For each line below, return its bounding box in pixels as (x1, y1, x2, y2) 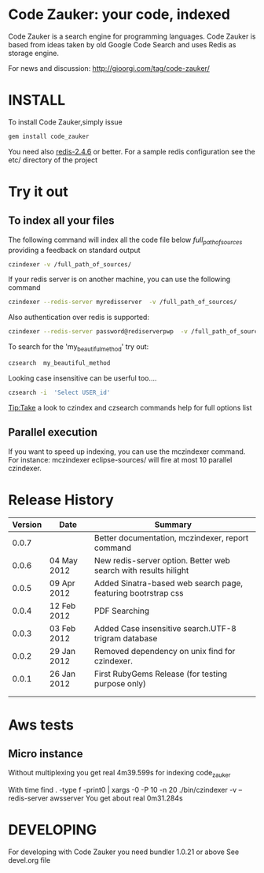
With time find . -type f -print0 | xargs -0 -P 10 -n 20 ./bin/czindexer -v (8, 786, 237, 795)
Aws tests (8, 715, 75, 734)
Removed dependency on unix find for (93, 646, 236, 657)
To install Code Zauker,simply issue (8, 117, 123, 127)
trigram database (93, 633, 158, 644)
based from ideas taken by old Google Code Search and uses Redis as (8, 39, 236, 49)
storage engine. (8, 48, 59, 58)
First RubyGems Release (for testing (93, 668, 228, 679)
